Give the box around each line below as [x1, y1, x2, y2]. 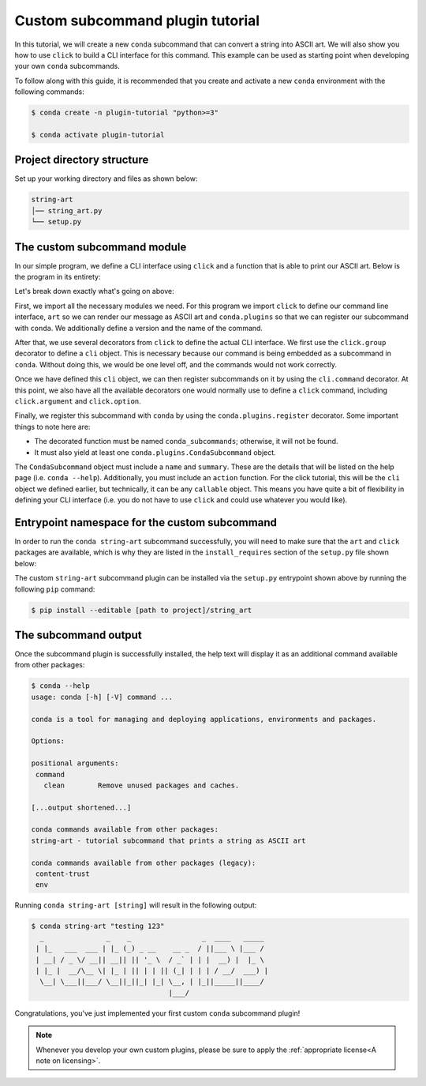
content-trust [35, 870, 90, 878]
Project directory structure [14, 153, 149, 167]
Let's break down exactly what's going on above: [14, 287, 174, 296]
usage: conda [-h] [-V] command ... [31, 692, 174, 701]
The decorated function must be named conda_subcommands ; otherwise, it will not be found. [34, 437, 338, 446]
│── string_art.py [31, 206, 103, 215]
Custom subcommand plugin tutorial [14, 12, 260, 29]
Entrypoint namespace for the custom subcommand [14, 516, 278, 529]
